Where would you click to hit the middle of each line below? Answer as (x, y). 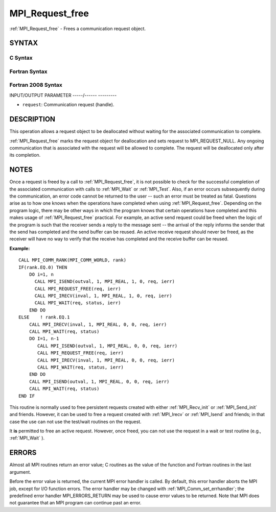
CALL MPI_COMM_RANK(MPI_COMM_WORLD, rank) (73, 260)
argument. (20, 472)
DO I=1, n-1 (44, 339)
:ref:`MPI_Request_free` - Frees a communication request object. (77, 29)
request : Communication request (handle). (68, 105)
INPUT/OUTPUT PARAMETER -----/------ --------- (63, 95)
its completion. (25, 155)
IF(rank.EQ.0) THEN (43, 267)
